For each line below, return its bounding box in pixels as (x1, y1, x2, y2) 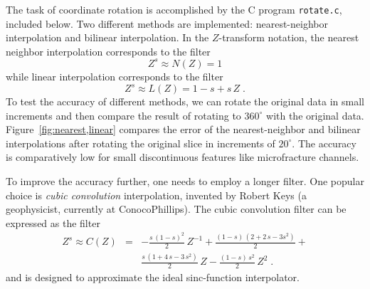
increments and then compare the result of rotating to (6, 107, 241, 122)
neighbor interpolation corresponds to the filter (6, 43, 211, 58)
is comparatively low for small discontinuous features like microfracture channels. (6, 149, 359, 164)
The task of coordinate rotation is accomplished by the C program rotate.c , (6, 2, 342, 16)
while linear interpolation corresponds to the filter (6, 68, 223, 83)
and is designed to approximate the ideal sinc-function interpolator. (6, 270, 300, 285)
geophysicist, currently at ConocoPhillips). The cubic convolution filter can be (6, 201, 347, 216)
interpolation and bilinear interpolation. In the (6, 30, 209, 45)
